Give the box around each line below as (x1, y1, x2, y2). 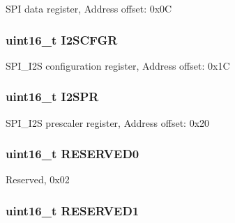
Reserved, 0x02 (6, 172, 70, 187)
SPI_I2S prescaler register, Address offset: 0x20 (6, 115, 210, 130)
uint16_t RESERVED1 (6, 201, 139, 219)
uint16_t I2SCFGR (6, 31, 118, 48)
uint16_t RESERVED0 (6, 145, 139, 162)
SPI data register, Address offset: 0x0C (6, 1, 172, 15)
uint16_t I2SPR (6, 88, 99, 105)
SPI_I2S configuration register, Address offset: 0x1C (6, 58, 230, 72)
